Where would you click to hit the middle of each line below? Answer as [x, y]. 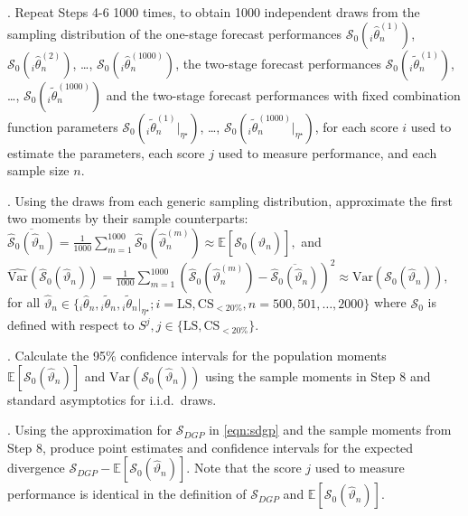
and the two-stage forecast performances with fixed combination [283, 94]
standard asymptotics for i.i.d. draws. [112, 399]
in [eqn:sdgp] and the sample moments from [330, 430]
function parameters [63, 126]
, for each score [356, 126]
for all [24, 302]
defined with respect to [71, 325]
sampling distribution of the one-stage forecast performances [174, 33]
